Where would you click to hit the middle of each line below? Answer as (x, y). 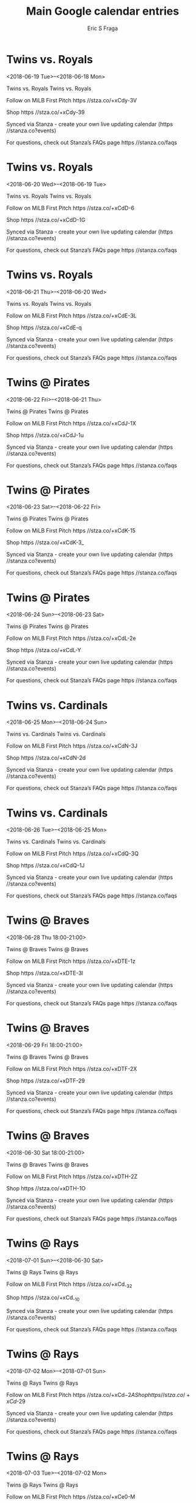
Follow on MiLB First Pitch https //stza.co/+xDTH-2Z (72, 1177)
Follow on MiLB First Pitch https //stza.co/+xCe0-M (71, 1497)
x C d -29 (16, 1401)
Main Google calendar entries (103, 11)
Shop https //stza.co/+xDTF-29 (46, 1081)
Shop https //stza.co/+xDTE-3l (45, 973)
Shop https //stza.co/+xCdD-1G (46, 219)
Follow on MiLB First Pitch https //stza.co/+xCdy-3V (72, 100)
